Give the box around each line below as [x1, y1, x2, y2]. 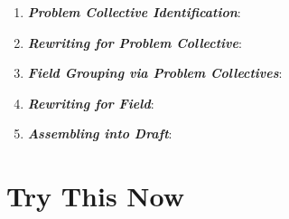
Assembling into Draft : [27, 124, 172, 143]
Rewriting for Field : [27, 93, 154, 112]
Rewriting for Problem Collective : [27, 33, 242, 52]
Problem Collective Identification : [27, 3, 241, 21]
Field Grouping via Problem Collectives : [27, 63, 283, 82]
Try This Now [6, 177, 185, 214]
